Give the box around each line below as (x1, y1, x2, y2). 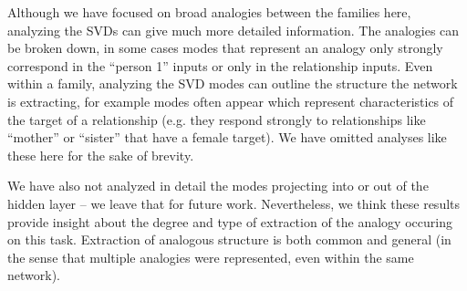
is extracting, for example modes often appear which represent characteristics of (7, 91, 454, 110)
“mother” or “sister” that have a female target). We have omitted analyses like (7, 128, 447, 147)
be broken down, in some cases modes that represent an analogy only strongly (7, 38, 443, 57)
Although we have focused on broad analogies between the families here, (7, 3, 411, 21)
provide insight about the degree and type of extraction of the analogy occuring (7, 212, 452, 231)
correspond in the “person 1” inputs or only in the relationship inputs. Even (7, 56, 433, 75)
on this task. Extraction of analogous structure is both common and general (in (7, 230, 451, 249)
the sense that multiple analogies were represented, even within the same (7, 247, 414, 266)
